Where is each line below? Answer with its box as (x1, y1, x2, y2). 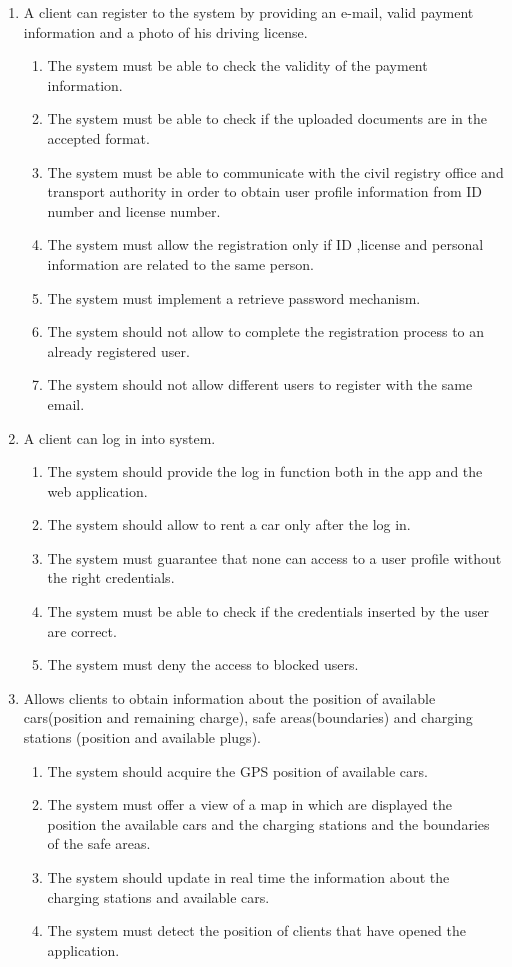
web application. (47, 480, 148, 501)
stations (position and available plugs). (23, 727, 261, 748)
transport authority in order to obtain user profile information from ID (47, 181, 482, 202)
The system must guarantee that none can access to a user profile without (47, 547, 502, 568)
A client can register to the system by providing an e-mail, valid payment (23, 2, 474, 22)
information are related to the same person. (47, 253, 314, 274)
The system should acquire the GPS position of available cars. (47, 760, 428, 781)
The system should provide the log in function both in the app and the (47, 461, 483, 482)
